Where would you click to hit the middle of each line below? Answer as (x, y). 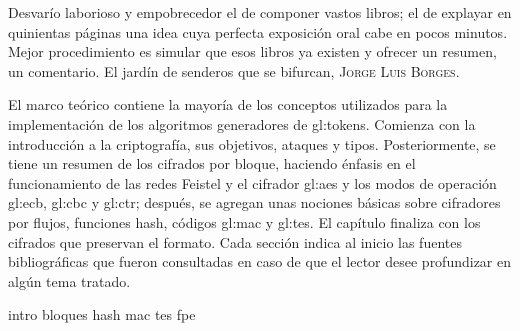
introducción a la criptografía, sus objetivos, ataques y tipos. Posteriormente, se (252, 143)
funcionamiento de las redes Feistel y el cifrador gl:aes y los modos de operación (252, 182)
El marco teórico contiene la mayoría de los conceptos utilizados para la (228, 104)
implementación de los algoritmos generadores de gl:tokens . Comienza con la (242, 123)
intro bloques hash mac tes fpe (102, 314)
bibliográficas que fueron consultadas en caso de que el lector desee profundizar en (260, 261)
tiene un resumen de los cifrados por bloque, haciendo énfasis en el (212, 163)
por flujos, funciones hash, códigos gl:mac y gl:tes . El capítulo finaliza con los (244, 221)
